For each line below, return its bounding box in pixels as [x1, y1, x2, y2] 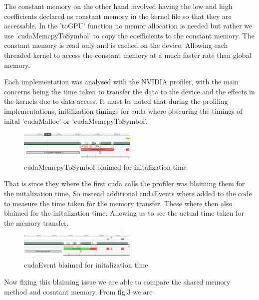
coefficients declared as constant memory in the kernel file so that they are [4, 10, 232, 21]
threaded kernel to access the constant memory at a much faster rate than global [4, 49, 252, 60]
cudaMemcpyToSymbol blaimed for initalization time [24, 161, 187, 172]
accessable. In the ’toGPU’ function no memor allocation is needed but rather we [4, 20, 253, 31]
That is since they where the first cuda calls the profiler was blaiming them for [4, 178, 245, 189]
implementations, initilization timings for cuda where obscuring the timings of [4, 105, 243, 116]
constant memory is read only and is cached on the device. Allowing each [4, 40, 228, 50]
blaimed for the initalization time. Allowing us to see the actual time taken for [4, 208, 244, 218]
